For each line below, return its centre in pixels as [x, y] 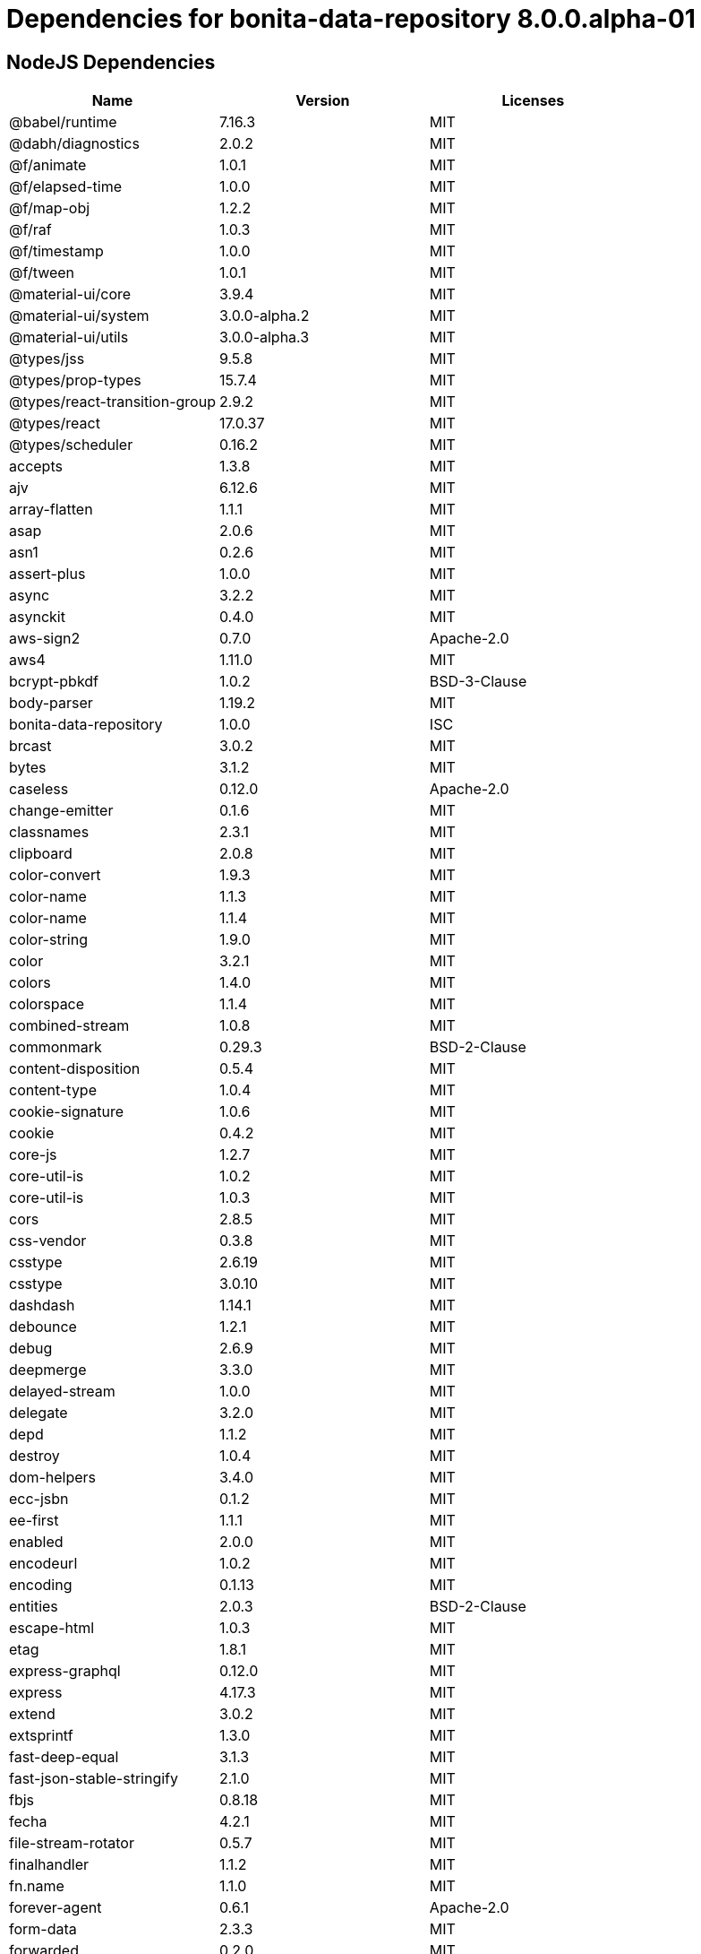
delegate [38, 1413]
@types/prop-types [75, 380]
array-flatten [51, 510]
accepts [36, 467]
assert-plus [47, 574]
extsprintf [41, 1736]
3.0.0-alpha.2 [264, 316]
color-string [48, 940]
